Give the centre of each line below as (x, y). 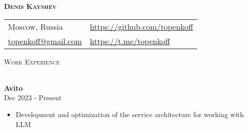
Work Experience (32, 61)
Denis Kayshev (30, 6)
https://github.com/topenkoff (141, 26)
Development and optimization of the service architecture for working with (130, 114)
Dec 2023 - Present (33, 98)
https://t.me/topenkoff (130, 41)
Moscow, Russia (36, 26)
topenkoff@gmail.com (45, 41)
